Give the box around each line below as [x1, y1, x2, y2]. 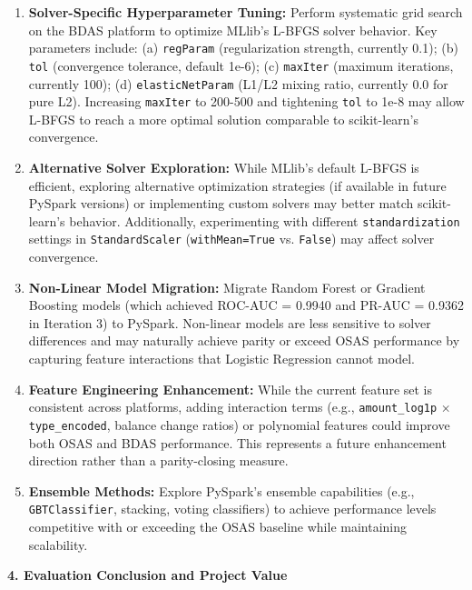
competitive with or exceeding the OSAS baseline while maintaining [28, 517, 408, 535]
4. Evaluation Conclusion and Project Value [7, 565, 288, 585]
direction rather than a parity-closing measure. [28, 451, 289, 470]
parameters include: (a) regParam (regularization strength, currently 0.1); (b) [28, 38, 458, 57]
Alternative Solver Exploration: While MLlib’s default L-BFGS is [28, 158, 419, 176]
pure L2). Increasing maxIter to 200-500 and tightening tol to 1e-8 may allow [28, 92, 465, 111]
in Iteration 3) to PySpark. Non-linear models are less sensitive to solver [28, 313, 431, 332]
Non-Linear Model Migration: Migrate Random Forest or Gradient [28, 277, 426, 296]
